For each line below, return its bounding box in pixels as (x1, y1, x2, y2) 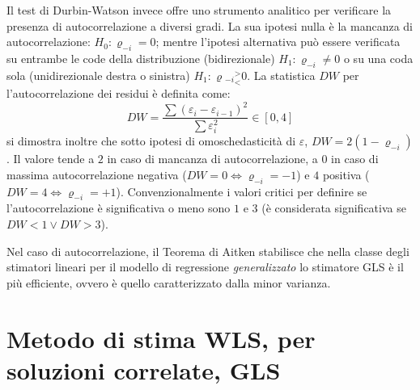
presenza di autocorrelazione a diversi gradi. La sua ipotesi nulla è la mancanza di (6, 17, 413, 34)
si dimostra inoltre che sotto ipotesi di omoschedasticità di (6, 132, 296, 149)
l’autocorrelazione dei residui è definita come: (6, 85, 231, 102)
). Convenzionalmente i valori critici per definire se (116, 182, 367, 199)
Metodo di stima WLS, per (6, 321, 316, 354)
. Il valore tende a (6, 150, 95, 167)
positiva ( (322, 166, 370, 182)
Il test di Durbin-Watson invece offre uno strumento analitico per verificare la (6, 2, 392, 18)
